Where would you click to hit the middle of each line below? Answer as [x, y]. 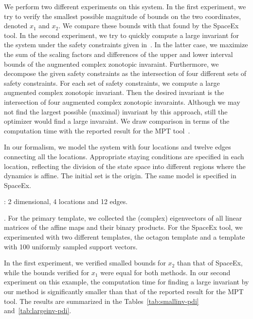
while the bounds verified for [47, 272]
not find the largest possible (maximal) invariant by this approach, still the [116, 111]
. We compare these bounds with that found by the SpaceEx [149, 26]
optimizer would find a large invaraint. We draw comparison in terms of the [117, 121]
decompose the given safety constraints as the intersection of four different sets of [125, 73]
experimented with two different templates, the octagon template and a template [125, 237]
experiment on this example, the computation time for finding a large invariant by [126, 282]
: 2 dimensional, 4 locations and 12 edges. [66, 201]
